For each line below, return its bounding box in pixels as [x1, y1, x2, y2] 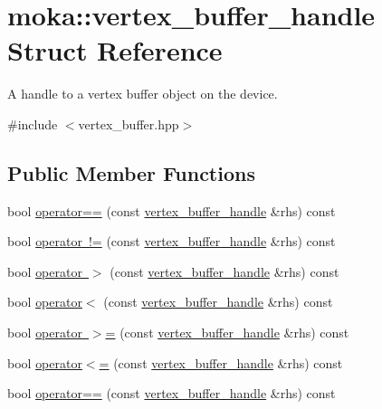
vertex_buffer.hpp [78, 114, 179, 133]
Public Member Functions [7, 158, 255, 186]
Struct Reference [7, 32, 223, 69]
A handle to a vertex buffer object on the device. [7, 84, 278, 103]
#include [7, 114, 58, 133]
